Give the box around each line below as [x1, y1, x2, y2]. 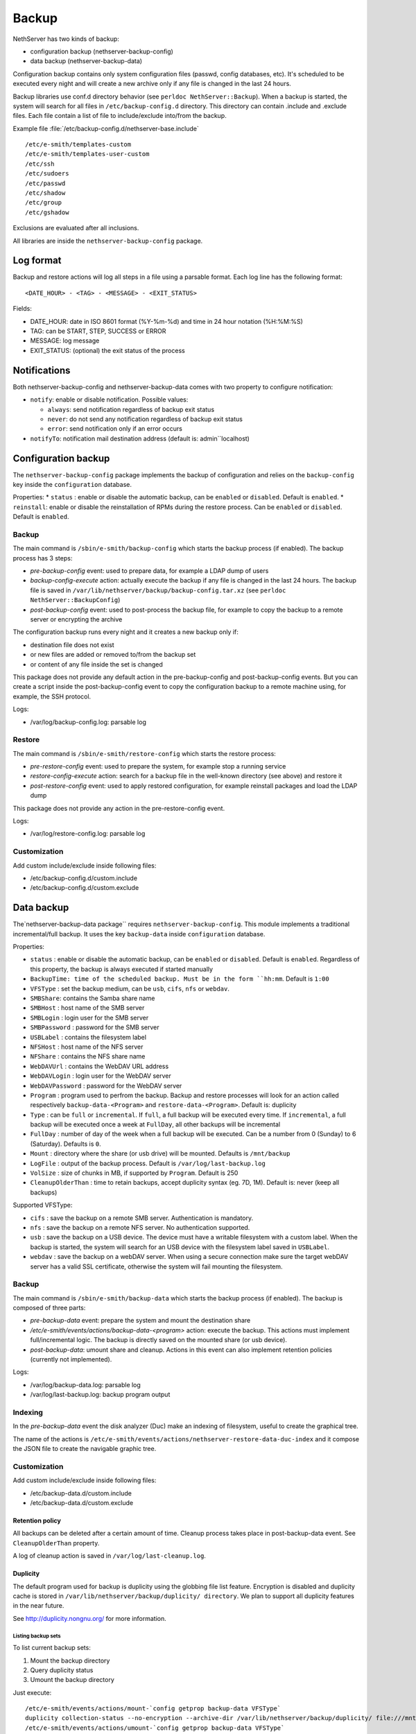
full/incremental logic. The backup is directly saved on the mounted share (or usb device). [30, 1336, 288, 1344]
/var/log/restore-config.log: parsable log [30, 830, 146, 838]
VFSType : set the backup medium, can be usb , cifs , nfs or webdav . [30, 984, 230, 993]
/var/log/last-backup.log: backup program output [30, 1391, 171, 1399]
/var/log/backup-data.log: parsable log [30, 1380, 141, 1389]
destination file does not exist [30, 640, 114, 649]
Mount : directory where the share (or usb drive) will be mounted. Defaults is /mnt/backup [30, 1149, 291, 1158]
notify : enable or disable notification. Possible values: [30, 395, 189, 404]
